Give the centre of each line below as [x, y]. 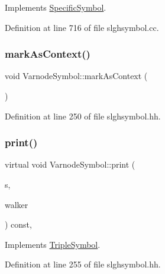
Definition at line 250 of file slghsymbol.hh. [83, 116]
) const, [18, 224]
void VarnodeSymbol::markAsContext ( [76, 76]
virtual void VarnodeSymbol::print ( [70, 164]
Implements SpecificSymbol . [56, 7]
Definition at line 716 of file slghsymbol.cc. [82, 27]
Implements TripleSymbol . [53, 244]
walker [17, 204]
